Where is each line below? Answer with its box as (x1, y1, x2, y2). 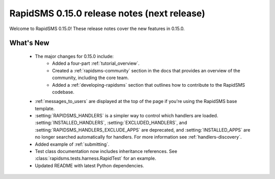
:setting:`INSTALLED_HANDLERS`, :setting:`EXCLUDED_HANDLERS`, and (35, 120, 187, 126)
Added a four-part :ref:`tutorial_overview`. (52, 60, 140, 66)
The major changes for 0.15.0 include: (35, 53, 114, 59)
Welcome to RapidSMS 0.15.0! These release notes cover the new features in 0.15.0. (9, 25, 185, 32)
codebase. (52, 89, 75, 95)
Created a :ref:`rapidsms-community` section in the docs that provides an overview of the (52, 67, 240, 73)
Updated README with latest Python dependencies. (35, 162, 145, 168)
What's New (9, 39, 49, 47)
